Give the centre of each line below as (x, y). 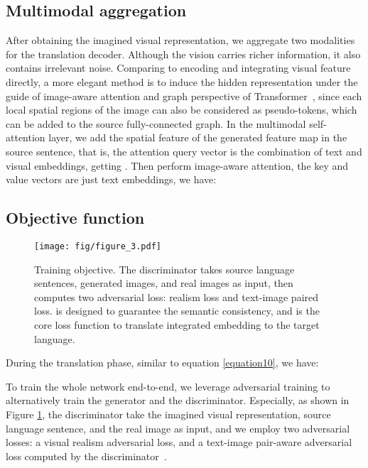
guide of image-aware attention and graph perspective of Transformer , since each (184, 96)
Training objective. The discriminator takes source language (164, 269)
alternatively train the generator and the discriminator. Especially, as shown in (178, 400)
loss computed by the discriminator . (86, 456)
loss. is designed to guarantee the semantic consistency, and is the (177, 311)
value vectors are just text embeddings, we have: (111, 179)
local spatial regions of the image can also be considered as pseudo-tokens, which (182, 110)
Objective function (75, 218)
